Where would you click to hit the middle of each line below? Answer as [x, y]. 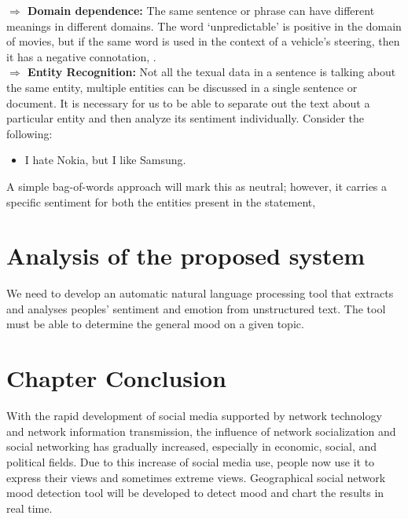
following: [29, 133]
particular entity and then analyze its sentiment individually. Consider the [186, 118]
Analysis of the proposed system [186, 256]
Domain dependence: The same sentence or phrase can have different [201, 10]
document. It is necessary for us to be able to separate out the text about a [188, 102]
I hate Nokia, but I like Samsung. [105, 160]
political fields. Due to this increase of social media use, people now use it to [191, 461]
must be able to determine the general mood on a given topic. [155, 324]
